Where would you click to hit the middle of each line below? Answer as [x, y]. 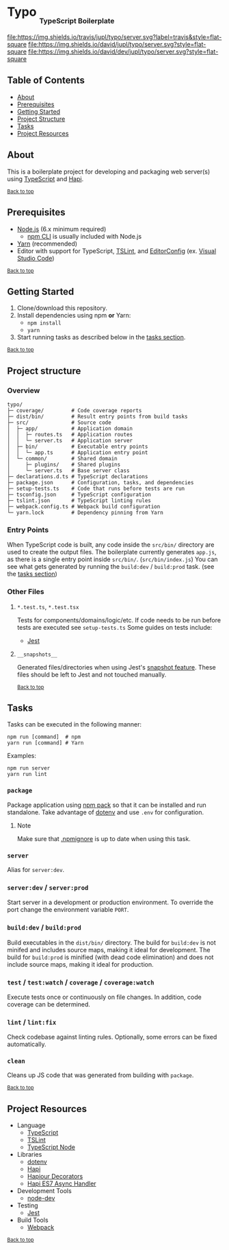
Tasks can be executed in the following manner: [75, 724]
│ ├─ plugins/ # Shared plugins [64, 464]
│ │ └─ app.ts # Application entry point [78, 453]
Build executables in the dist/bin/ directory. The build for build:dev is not [112, 942]
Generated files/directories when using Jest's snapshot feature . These [117, 667]
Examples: [22, 756]
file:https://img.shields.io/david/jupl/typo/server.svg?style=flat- [117, 45]
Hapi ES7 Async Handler [62, 1183]
